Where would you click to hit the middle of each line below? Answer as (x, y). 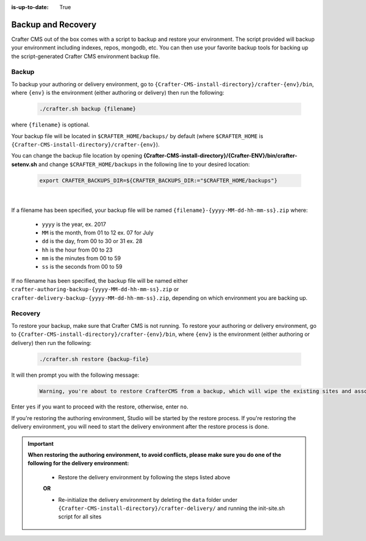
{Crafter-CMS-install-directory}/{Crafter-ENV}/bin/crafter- (221, 156)
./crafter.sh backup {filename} (88, 109)
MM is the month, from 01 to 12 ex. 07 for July (98, 233)
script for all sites (80, 517)
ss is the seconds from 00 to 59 (82, 267)
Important (41, 443)
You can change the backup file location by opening (77, 156)
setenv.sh (24, 164)
